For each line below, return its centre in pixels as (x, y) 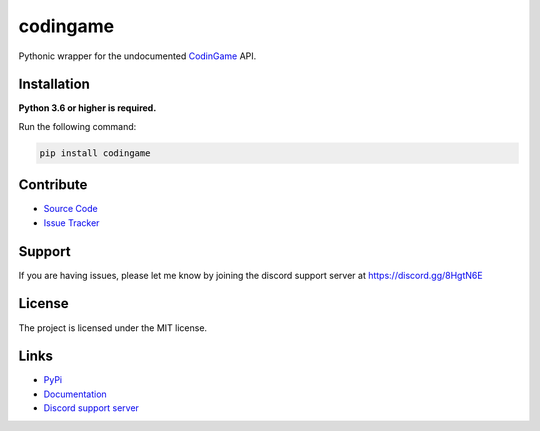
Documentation (75, 394)
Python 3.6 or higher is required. (87, 108)
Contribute (53, 185)
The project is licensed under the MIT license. (113, 327)
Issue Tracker (71, 222)
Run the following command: (77, 126)
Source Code (71, 209)
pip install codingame (95, 153)
